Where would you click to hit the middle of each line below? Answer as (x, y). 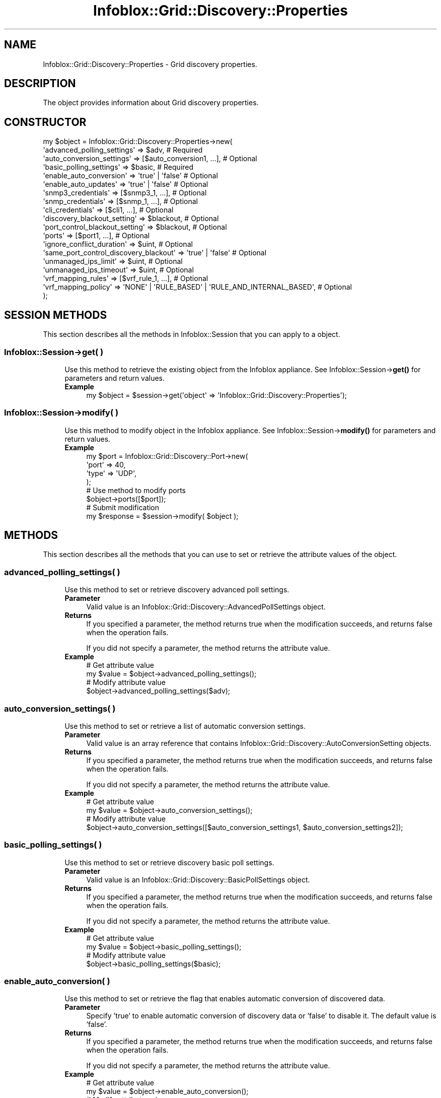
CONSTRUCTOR (45, 122)
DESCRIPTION (40, 84)
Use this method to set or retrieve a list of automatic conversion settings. (185, 726)
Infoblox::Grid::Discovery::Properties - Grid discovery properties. (150, 64)
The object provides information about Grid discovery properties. (151, 103)
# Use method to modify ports (136, 490)
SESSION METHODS (56, 315)
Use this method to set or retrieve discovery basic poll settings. (169, 862)
